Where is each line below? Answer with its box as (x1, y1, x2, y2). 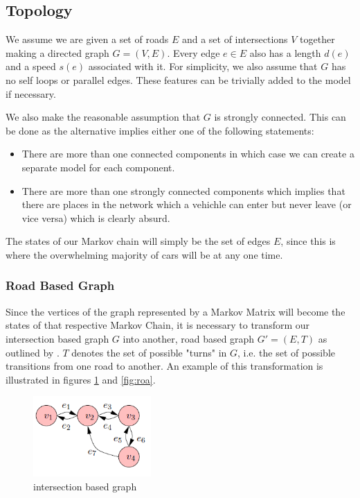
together (300, 32, 335, 46)
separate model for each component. (21, 160, 175, 174)
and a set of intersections (181, 32, 288, 46)
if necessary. (6, 86, 56, 101)
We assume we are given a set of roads (6, 32, 169, 46)
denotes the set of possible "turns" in (71, 345, 227, 359)
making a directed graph (6, 45, 109, 60)
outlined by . (6, 345, 60, 359)
